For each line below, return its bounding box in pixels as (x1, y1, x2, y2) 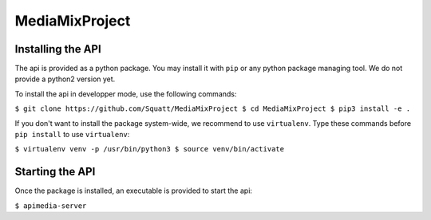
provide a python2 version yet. (14, 74, 116, 84)
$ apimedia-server (14, 201, 87, 210)
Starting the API (14, 165, 96, 179)
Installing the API (14, 42, 101, 56)
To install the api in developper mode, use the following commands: (14, 88, 237, 99)
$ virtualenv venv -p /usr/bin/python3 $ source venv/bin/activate (14, 144, 285, 154)
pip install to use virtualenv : (14, 130, 130, 139)
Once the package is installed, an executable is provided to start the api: (14, 186, 253, 195)
